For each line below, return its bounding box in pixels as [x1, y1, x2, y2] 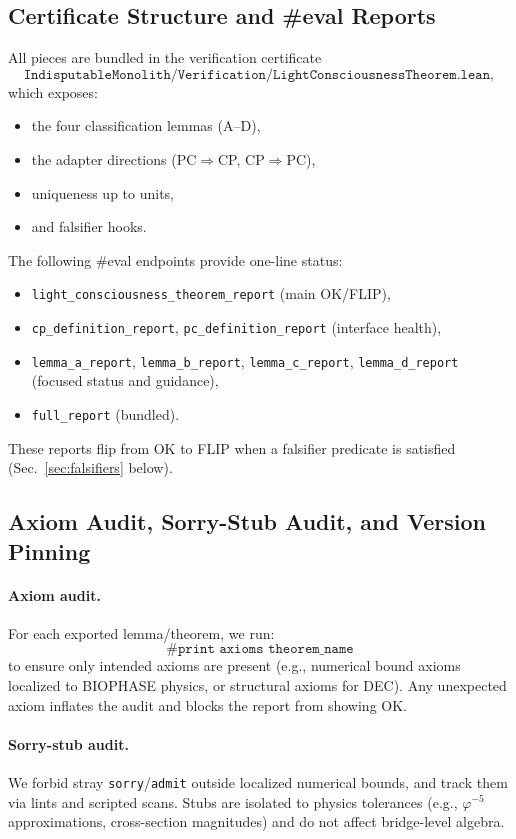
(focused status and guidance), [31, 370, 219, 391]
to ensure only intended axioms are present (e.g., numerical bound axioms [8, 655, 461, 676]
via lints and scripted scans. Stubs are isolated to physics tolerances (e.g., [8, 791, 458, 812]
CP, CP [218, 148, 265, 169]
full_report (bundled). [31, 403, 180, 424]
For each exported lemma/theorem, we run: [8, 622, 275, 643]
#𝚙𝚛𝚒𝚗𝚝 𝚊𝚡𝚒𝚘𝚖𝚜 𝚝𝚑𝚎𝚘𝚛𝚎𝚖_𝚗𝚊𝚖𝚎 [166, 642, 354, 657]
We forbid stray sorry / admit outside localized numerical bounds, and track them [8, 771, 508, 792]
